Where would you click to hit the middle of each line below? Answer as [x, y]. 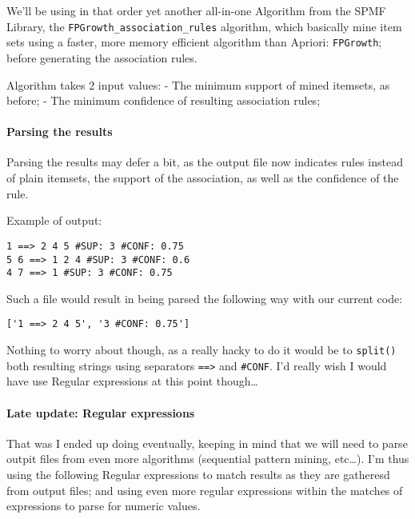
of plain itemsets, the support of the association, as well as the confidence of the [203, 178]
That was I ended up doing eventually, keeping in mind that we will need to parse [207, 443]
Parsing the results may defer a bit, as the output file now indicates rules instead [205, 162]
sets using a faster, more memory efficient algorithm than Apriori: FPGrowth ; [194, 42]
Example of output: [54, 220]
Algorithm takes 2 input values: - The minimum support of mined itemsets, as [198, 84]
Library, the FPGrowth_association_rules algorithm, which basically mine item [204, 26]
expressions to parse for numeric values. [104, 506]
